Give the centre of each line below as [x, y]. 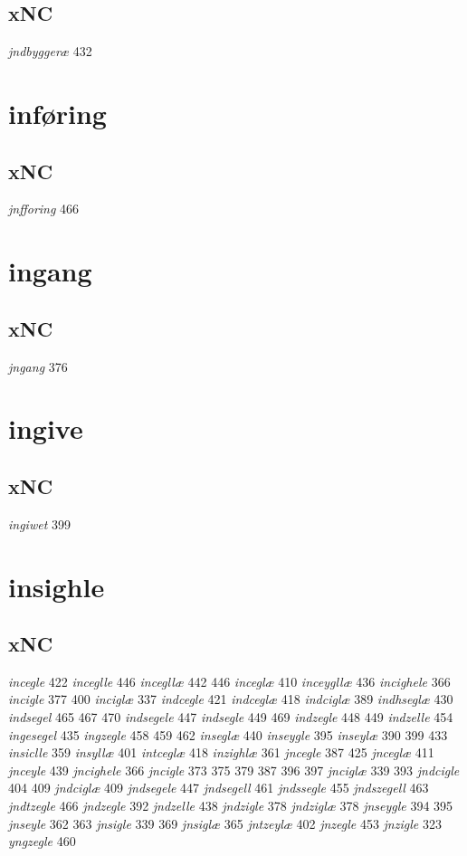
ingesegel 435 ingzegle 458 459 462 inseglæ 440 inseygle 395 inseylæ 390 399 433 [228, 734]
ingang [50, 271]
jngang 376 [38, 366]
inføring [57, 113]
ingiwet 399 [39, 523]
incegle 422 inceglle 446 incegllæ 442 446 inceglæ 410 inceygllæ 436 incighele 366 [229, 681]
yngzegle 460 [42, 841]
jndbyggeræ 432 [50, 51]
